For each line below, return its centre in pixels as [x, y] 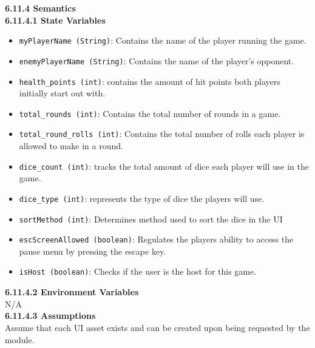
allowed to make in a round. [71, 146]
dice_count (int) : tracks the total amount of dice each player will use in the [164, 166]
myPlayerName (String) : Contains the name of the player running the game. [163, 40]
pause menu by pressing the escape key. [93, 251]
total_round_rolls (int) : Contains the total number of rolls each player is [162, 134]
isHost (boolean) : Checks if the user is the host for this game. [138, 271]
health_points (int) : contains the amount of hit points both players [150, 81]
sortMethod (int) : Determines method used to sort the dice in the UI [151, 219]
